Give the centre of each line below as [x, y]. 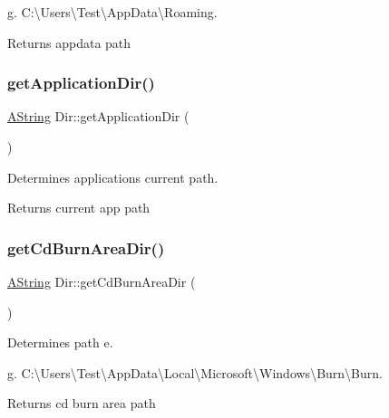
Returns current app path [79, 208]
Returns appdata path [69, 42]
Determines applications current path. [113, 177]
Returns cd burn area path [82, 403]
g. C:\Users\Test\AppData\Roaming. [112, 12]
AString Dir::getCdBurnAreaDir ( [102, 281]
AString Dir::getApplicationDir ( [98, 116]
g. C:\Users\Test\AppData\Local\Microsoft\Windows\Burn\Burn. [195, 372]
